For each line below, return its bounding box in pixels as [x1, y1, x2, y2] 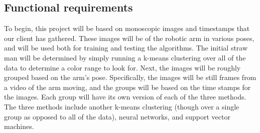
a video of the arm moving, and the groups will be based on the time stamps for [4, 81, 251, 92]
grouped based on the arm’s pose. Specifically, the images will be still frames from [4, 72, 256, 82]
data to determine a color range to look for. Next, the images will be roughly [4, 62, 241, 72]
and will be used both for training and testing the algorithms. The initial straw [4, 42, 248, 53]
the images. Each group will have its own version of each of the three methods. [4, 91, 246, 102]
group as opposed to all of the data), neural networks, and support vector [4, 111, 230, 121]
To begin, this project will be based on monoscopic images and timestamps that [4, 23, 250, 33]
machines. [4, 121, 34, 131]
